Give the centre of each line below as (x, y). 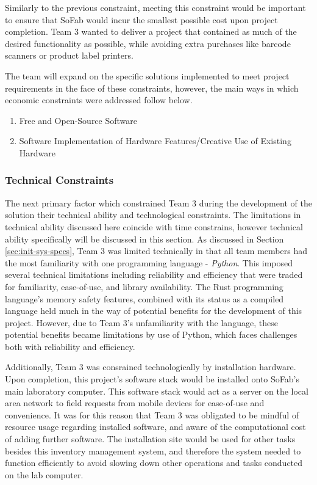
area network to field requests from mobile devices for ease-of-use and (135, 403)
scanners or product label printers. (69, 55)
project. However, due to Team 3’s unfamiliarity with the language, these (141, 322)
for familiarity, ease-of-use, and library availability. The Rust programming (144, 286)
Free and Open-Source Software (78, 120)
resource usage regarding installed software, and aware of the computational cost (155, 427)
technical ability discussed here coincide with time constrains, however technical (154, 226)
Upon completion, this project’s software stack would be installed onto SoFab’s (152, 379)
